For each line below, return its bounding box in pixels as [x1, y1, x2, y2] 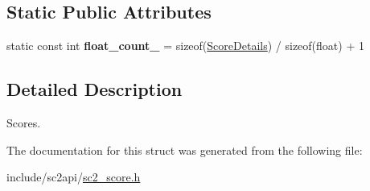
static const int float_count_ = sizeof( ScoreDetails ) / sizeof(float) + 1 [6, 37, 364, 54]
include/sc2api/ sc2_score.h [6, 168, 141, 185]
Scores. [6, 114, 41, 131]
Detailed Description [6, 77, 183, 102]
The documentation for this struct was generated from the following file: [6, 141, 363, 158]
